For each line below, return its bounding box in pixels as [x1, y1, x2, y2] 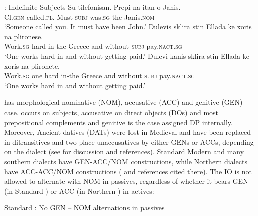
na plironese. [4, 31, 43, 41]
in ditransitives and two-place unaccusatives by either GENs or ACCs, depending [4, 136, 254, 147]
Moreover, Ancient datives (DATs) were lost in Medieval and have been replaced [4, 127, 251, 137]
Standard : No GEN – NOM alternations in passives [4, 202, 165, 213]
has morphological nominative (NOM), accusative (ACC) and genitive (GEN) [4, 97, 243, 107]
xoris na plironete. [4, 60, 60, 71]
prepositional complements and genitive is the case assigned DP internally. [4, 117, 233, 127]
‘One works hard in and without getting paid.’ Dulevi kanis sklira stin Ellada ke [4, 50, 249, 61]
